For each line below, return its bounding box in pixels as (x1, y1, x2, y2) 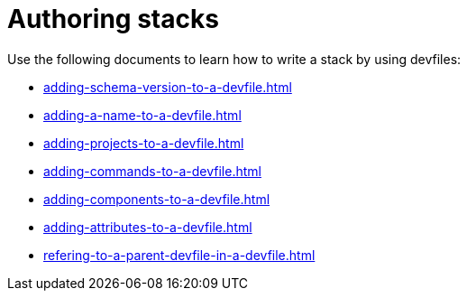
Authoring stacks (7, 4, 219, 34)
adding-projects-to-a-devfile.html (43, 135, 244, 151)
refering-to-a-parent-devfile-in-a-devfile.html (43, 247, 316, 263)
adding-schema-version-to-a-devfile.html (43, 79, 292, 95)
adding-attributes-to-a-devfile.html (43, 219, 252, 235)
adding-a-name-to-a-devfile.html (43, 107, 242, 123)
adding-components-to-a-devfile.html (43, 191, 270, 207)
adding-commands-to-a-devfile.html (43, 163, 261, 179)
